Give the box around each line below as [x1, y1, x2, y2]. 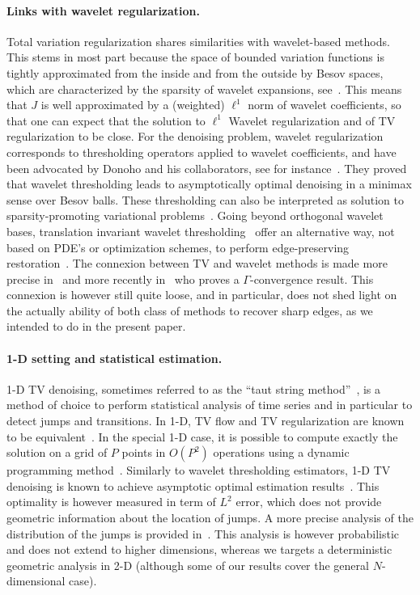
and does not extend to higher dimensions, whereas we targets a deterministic [6, 541, 392, 558]
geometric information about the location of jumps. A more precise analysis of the [6, 509, 414, 526]
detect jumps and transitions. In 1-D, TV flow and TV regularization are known [6, 412, 405, 429]
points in [121, 444, 166, 461]
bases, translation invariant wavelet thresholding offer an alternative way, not [6, 222, 395, 239]
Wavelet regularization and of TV [228, 112, 396, 129]
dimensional [6, 572, 66, 589]
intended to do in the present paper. [6, 318, 186, 335]
